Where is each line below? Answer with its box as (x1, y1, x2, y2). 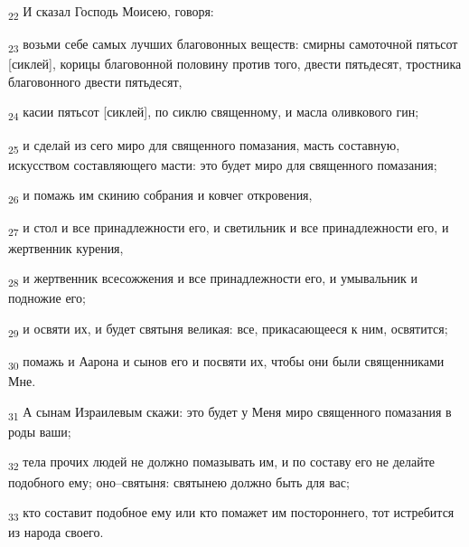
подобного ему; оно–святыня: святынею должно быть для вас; (8, 472, 350, 491)
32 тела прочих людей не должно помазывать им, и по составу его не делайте (8, 452, 436, 474)
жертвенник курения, (8, 238, 124, 257)
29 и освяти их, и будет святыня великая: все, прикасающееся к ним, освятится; (8, 318, 448, 340)
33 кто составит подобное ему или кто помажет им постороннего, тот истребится (8, 503, 455, 523)
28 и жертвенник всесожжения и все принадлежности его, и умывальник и (8, 269, 418, 289)
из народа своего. (8, 523, 104, 542)
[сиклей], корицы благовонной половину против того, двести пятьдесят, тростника (8, 54, 462, 73)
